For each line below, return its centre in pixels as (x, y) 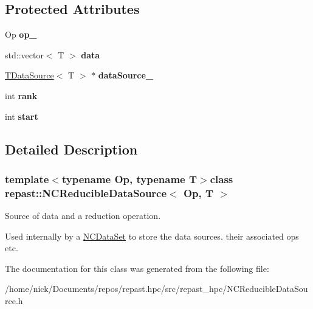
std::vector (24, 54)
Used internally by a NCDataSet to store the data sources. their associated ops (152, 236)
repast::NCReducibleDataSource (86, 193)
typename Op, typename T (129, 179)
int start (22, 116)
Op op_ (21, 34)
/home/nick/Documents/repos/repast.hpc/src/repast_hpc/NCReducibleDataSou (156, 289)
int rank (21, 95)
